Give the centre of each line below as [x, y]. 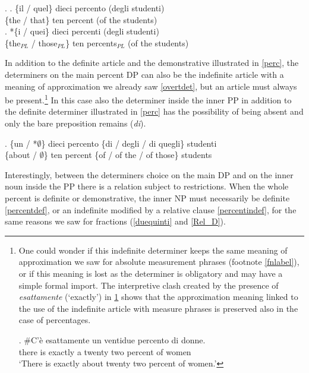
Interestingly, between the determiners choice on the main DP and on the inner [149, 174]
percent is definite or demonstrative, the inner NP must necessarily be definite [147, 197]
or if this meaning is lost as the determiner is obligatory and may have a [151, 273]
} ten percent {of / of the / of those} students [128, 155]
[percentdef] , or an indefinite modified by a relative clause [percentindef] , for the [151, 209]
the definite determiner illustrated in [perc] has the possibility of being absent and [154, 111]
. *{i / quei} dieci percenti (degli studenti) [82, 31]
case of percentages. [55, 320]
